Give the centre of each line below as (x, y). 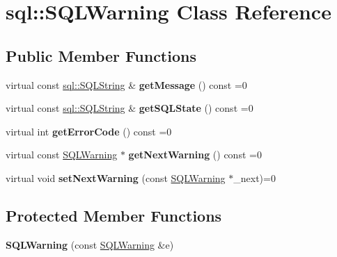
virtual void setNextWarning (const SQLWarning (116, 177)
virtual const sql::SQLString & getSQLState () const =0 (130, 108)
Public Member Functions (101, 55)
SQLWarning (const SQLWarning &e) (90, 244)
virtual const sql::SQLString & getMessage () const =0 (126, 84)
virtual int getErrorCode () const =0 (89, 131)
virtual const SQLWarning (62, 155)
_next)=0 (254, 177)
